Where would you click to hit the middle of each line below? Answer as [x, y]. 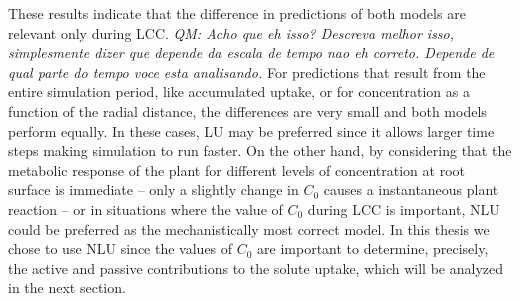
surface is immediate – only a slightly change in [153, 189]
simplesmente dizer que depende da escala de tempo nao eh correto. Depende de [251, 52]
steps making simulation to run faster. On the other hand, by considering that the [260, 150]
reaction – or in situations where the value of [145, 208]
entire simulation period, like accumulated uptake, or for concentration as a [239, 91]
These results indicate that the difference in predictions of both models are [237, 13]
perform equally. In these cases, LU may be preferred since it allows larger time [251, 130]
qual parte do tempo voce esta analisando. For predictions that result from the [247, 71]
